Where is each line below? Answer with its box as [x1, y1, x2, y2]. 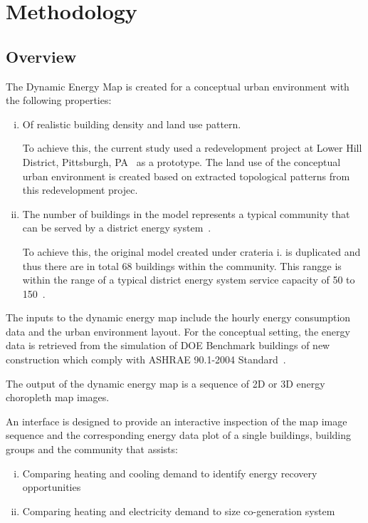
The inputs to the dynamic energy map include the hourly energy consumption [6, 310, 351, 325]
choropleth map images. [6, 390, 110, 405]
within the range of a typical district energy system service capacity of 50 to [22, 272, 355, 287]
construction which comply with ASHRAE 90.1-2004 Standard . [6, 352, 286, 367]
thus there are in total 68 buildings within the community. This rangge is [22, 258, 342, 273]
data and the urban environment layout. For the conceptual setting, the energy [6, 323, 350, 338]
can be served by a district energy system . [22, 220, 211, 235]
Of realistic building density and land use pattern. [22, 116, 241, 131]
